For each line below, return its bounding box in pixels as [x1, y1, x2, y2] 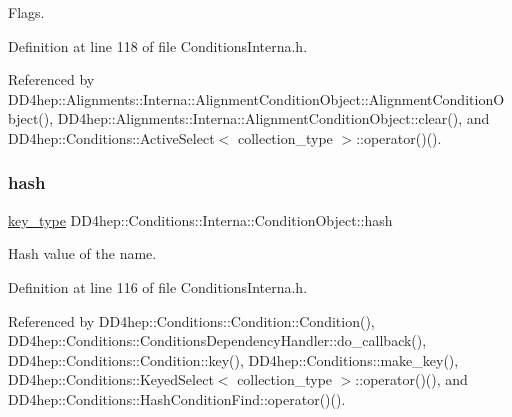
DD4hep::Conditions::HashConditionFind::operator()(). [8, 388, 346, 409]
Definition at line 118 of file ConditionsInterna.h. [8, 35, 308, 56]
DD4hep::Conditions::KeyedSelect [8, 369, 214, 390]
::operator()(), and [355, 369, 468, 390]
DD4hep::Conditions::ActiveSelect [8, 127, 215, 148]
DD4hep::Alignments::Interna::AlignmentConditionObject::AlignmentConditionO [8, 88, 505, 109]
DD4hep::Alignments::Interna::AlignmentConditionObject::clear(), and [57, 108, 490, 129]
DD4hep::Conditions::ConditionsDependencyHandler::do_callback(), [8, 330, 427, 351]
